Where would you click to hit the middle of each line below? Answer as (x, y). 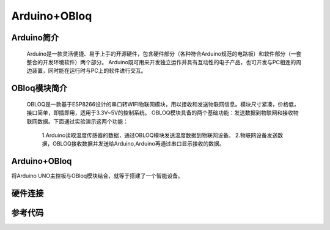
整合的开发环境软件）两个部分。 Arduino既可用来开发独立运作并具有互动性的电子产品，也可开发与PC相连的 (161, 62)
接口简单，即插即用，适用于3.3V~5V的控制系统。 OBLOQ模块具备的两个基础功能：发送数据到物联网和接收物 (163, 113)
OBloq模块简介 (39, 88)
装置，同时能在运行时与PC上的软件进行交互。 (89, 71)
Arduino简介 (35, 38)
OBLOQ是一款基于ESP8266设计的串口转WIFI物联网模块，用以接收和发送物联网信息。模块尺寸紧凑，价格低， (163, 104)
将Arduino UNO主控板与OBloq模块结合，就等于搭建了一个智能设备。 (97, 176)
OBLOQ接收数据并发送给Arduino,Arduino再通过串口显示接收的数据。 (139, 144)
